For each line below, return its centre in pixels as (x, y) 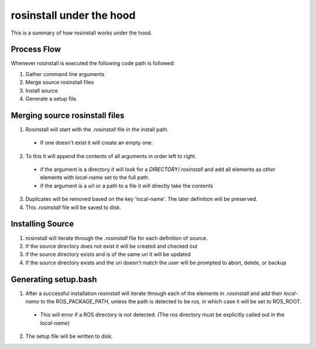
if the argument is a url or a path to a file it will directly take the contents (127, 186)
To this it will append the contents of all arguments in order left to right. (111, 156)
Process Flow (36, 49)
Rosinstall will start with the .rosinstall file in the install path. (97, 129)
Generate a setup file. (51, 99)
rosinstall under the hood (73, 15)
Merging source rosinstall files (68, 115)
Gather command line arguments (65, 74)
